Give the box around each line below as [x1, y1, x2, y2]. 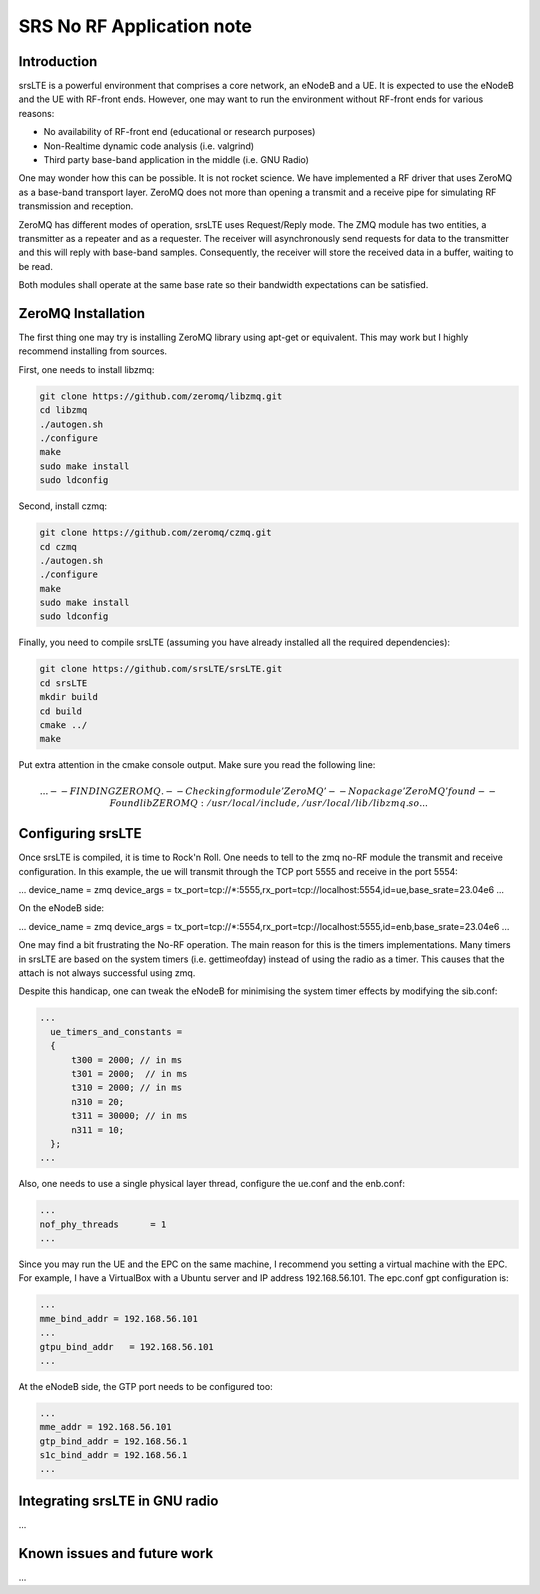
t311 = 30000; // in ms [71, 1110, 188, 1122]
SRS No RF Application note [18, 15, 253, 37]
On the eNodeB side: [18, 902, 105, 914]
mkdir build [39, 691, 99, 703]
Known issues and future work [18, 1545, 214, 1562]
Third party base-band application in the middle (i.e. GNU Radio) [43, 154, 310, 166]
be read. [18, 260, 54, 272]
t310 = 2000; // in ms [71, 1082, 183, 1094]
